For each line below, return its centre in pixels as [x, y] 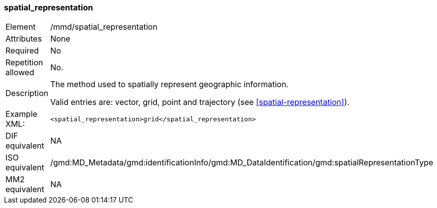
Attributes [24, 39]
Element [21, 27]
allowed [20, 73]
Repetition [24, 63]
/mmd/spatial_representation [104, 27]
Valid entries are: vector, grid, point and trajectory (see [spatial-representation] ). [200, 102]
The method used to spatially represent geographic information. [169, 84]
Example [22, 114]
